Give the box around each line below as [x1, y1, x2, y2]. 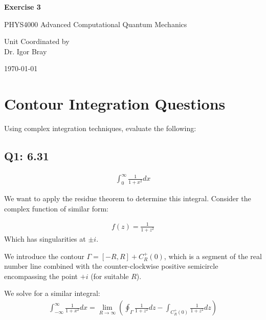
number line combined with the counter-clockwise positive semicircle [4, 261, 218, 271]
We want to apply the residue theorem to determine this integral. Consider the [4, 193, 251, 204]
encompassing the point [4, 270, 78, 281]
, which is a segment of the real [164, 250, 262, 261]
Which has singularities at [4, 233, 86, 244]
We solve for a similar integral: [4, 288, 100, 298]
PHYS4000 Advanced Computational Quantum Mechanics [4, 18, 187, 29]
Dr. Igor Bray [4, 46, 47, 56]
